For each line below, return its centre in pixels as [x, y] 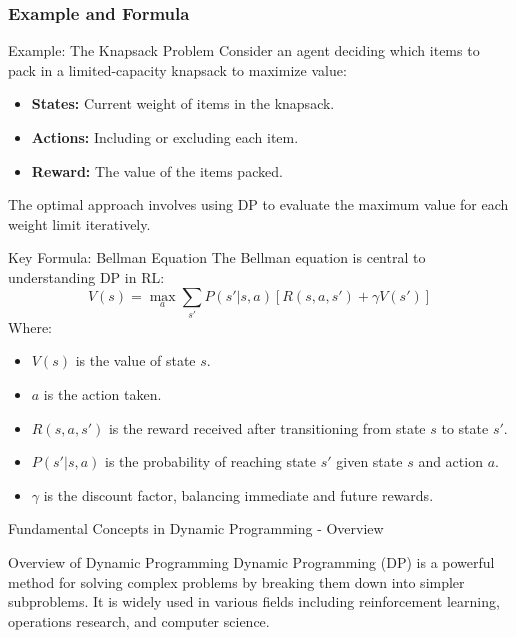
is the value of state [135, 360]
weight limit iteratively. [79, 223]
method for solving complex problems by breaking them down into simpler [236, 581]
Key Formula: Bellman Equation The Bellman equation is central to [217, 257]
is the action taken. [102, 394]
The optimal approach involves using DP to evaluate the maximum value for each [258, 204]
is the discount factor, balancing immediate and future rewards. [238, 494]
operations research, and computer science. [139, 620]
